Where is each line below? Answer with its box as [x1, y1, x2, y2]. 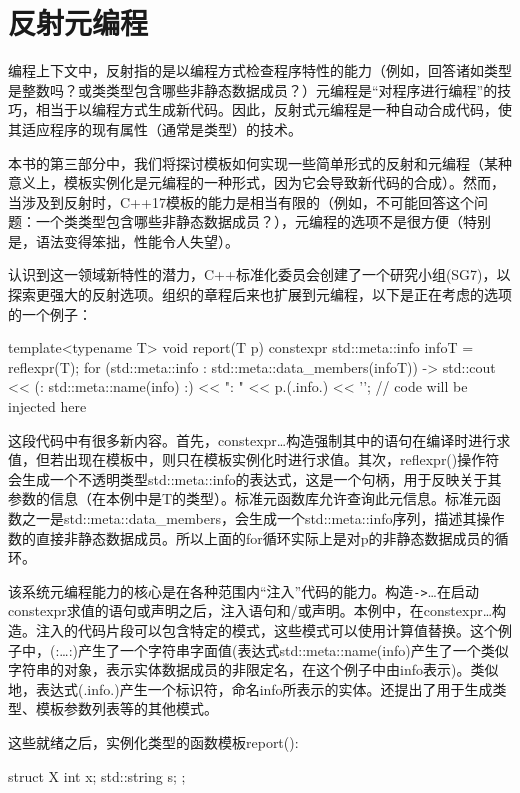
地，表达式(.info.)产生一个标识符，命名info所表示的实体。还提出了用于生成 [8, 678, 493, 699]
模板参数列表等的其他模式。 [35, 698, 218, 719]
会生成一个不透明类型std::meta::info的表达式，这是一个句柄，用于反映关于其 [8, 468, 502, 489]
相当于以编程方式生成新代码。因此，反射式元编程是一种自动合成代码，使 [35, 99, 512, 120]
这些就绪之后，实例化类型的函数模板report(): [8, 732, 299, 752]
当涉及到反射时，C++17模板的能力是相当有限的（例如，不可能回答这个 [8, 191, 474, 212]
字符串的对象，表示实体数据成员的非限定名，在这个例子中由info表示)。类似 [8, 659, 499, 680]
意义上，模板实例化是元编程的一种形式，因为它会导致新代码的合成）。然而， [8, 172, 505, 193]
